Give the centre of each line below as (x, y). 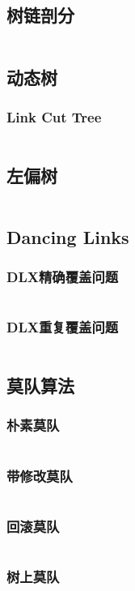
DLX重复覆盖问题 (63, 327)
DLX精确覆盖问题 (63, 277)
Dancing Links (68, 236)
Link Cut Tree (54, 116)
